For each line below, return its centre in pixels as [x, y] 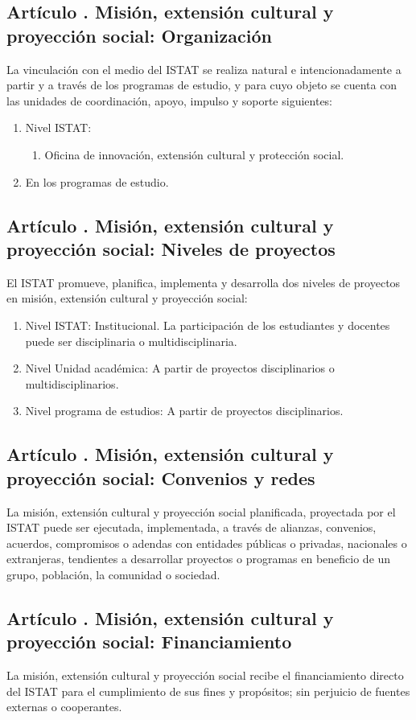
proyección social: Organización [139, 35]
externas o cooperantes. [64, 707]
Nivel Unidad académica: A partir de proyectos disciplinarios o [180, 368]
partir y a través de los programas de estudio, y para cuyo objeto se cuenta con [202, 85]
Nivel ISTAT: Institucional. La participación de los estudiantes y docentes [208, 325]
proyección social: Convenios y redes [161, 477]
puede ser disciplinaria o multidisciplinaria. [131, 341]
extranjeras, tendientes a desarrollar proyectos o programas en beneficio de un [199, 559]
